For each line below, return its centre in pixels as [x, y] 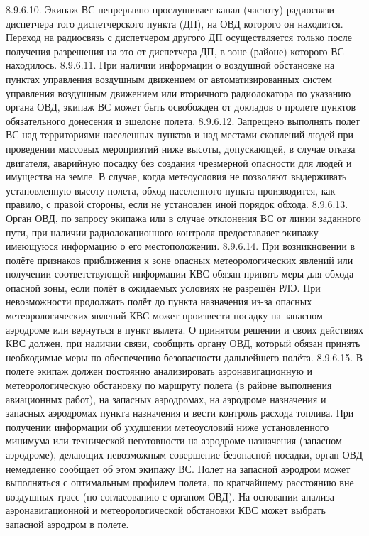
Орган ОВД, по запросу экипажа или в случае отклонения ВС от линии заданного [183, 218]
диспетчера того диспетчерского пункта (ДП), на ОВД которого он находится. [175, 23]
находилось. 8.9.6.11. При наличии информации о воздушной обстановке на [170, 65]
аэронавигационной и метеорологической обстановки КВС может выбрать [166, 510]
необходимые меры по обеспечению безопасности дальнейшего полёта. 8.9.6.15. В [184, 357]
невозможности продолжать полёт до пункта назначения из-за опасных [159, 301]
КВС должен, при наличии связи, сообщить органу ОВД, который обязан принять [183, 343]
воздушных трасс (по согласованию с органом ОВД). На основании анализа [170, 496]
